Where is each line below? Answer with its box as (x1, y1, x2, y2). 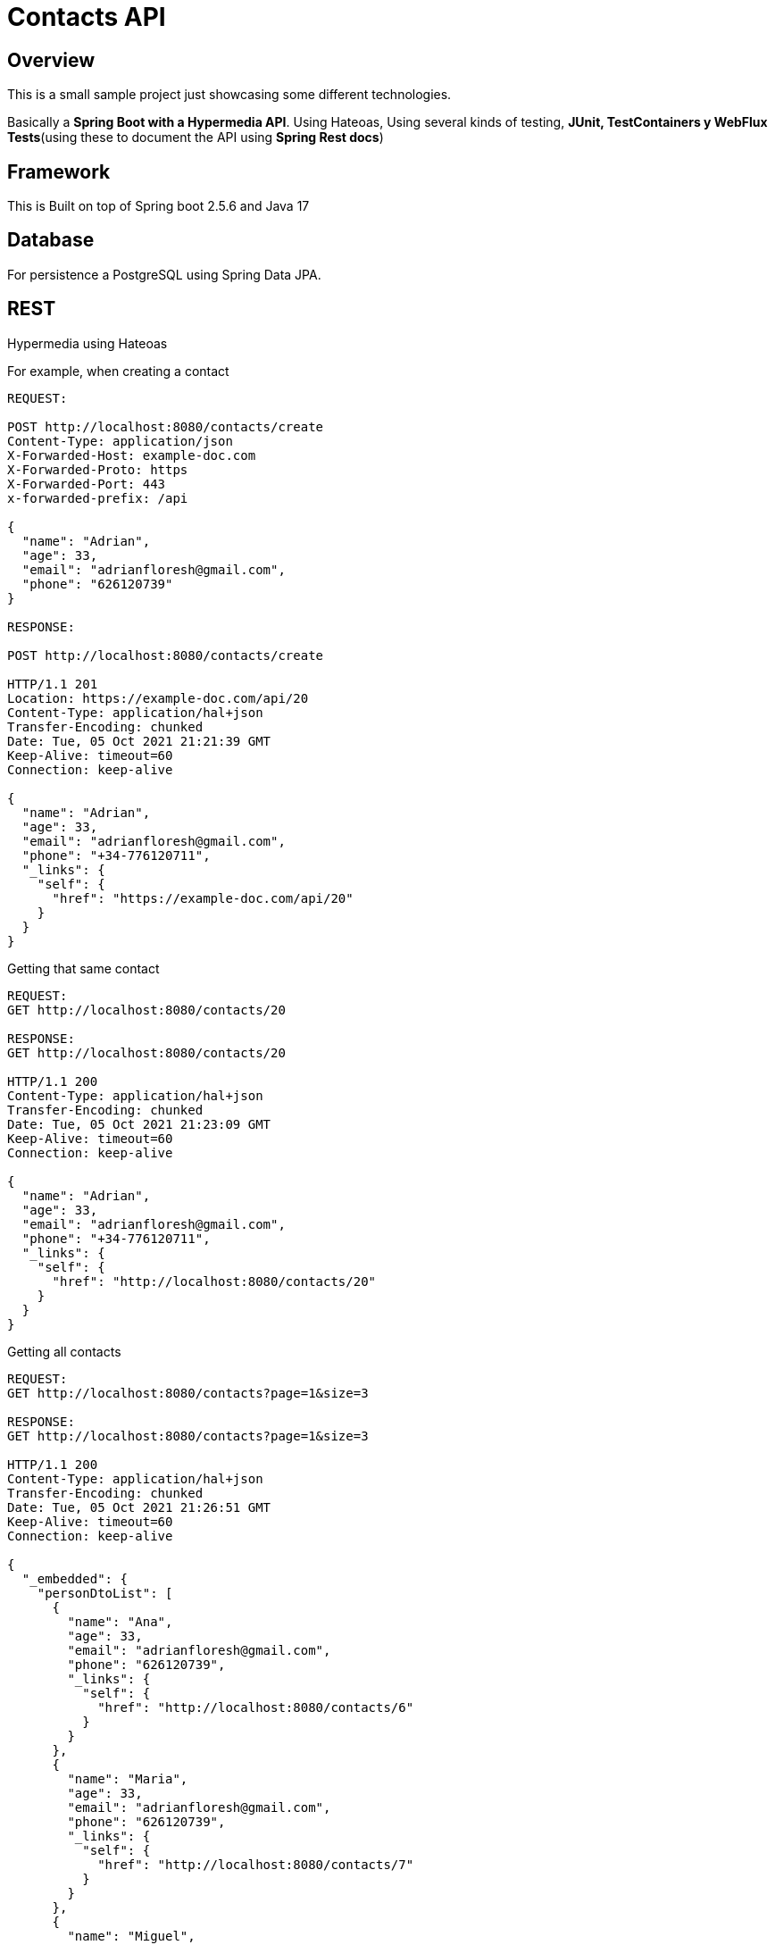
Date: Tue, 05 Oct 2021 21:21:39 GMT (7, 733, 271, 748)
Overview (7, 48, 96, 71)
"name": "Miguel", (67, 1928, 196, 1943)
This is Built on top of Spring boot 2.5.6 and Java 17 (7, 198, 310, 214)
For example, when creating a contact (7, 363, 229, 379)
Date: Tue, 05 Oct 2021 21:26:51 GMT (7, 1499, 271, 1515)
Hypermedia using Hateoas (7, 335, 168, 351)
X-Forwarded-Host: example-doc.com (7, 447, 256, 463)
